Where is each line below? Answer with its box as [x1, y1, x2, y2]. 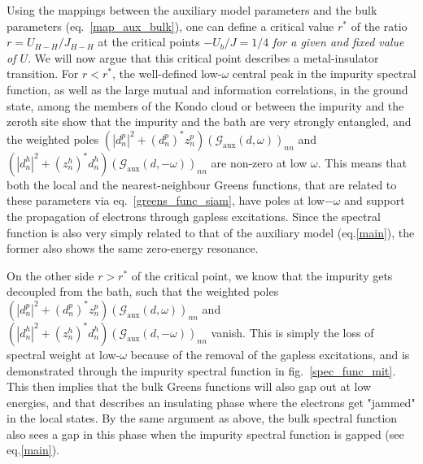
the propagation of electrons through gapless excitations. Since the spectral [7, 207, 381, 224]
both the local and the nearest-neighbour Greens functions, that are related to [7, 176, 397, 193]
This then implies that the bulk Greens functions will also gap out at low [7, 378, 372, 395]
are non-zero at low [211, 154, 307, 171]
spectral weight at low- [7, 345, 120, 362]
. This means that [317, 154, 407, 171]
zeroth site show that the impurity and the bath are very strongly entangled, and [7, 113, 412, 130]
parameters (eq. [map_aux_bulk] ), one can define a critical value [7, 17, 334, 34]
